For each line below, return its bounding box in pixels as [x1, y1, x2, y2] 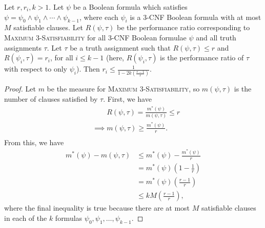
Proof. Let [4, 83, 36, 94]
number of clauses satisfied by [4, 94, 98, 104]
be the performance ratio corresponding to [116, 22, 250, 33]
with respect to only [4, 63, 68, 74]
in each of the [4, 212, 47, 223]
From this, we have [4, 136, 64, 147]
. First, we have [103, 94, 152, 104]
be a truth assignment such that [70, 42, 171, 53]
